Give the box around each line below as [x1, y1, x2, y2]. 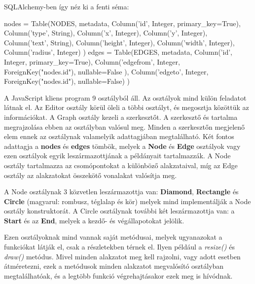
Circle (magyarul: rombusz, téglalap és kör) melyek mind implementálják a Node [4, 196, 251, 206]
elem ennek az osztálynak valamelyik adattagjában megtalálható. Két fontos [4, 131, 234, 142]
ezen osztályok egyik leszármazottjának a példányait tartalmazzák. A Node [4, 150, 231, 161]
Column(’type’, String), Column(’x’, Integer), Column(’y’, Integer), [4, 28, 208, 38]
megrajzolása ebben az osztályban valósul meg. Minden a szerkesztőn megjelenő [4, 121, 245, 132]
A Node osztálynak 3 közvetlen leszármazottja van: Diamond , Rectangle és [4, 186, 239, 197]
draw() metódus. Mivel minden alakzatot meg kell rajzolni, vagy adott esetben [4, 251, 241, 261]
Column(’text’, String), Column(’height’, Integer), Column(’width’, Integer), [4, 37, 235, 47]
